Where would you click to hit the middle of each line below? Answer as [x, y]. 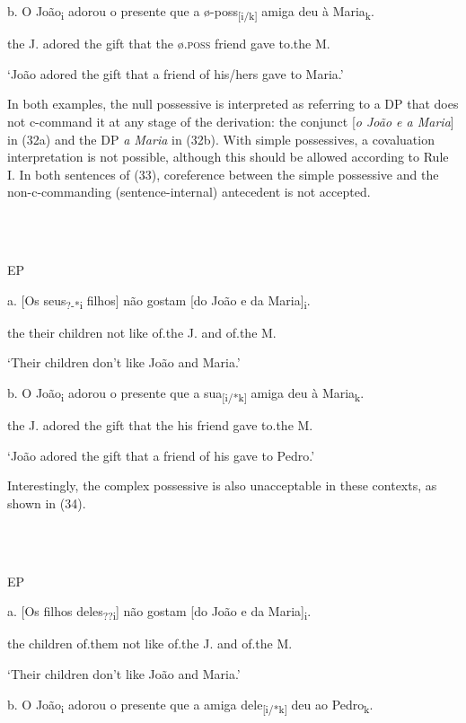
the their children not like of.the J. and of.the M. [142, 332]
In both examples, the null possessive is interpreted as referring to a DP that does [233, 104]
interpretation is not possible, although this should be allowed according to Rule [228, 157]
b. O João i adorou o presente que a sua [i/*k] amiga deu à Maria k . [186, 393]
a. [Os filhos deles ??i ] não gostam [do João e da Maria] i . [159, 613]
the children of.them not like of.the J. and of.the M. [150, 644]
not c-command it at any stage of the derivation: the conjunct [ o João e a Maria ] [231, 121]
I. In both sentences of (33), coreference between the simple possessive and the [223, 174]
